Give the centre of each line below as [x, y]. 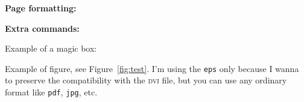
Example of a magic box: [51, 48]
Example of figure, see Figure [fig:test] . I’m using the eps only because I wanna [152, 68]
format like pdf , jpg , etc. [51, 92]
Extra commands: [42, 28]
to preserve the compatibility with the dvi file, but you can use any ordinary [146, 80]
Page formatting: [41, 8]
